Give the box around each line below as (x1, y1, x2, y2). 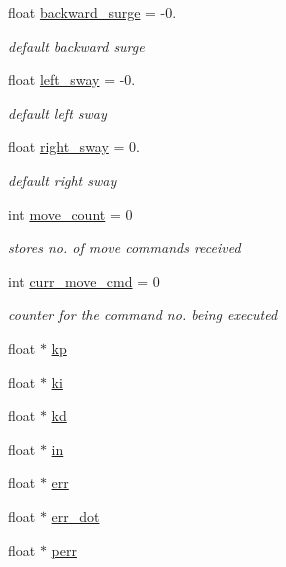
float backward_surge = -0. (8, 2, 177, 22)
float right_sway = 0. (8, 136, 140, 157)
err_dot (51, 505, 100, 526)
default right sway (8, 169, 117, 190)
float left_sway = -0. (8, 69, 136, 90)
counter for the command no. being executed (8, 304, 278, 325)
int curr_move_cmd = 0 (8, 270, 160, 291)
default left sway (8, 102, 107, 123)
